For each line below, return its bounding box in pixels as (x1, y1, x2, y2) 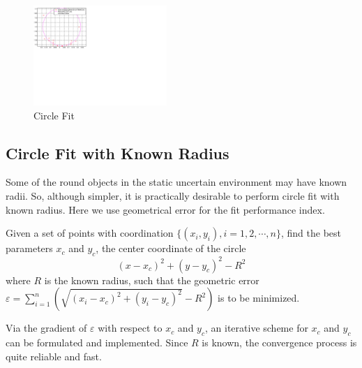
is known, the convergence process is (202, 334, 357, 349)
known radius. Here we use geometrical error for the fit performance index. (6, 202, 325, 216)
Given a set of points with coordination (6, 226, 174, 240)
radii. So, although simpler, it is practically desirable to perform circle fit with (6, 189, 340, 203)
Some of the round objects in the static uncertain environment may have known (6, 175, 347, 189)
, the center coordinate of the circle (96, 241, 246, 256)
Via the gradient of (6, 321, 87, 335)
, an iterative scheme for (205, 321, 308, 335)
